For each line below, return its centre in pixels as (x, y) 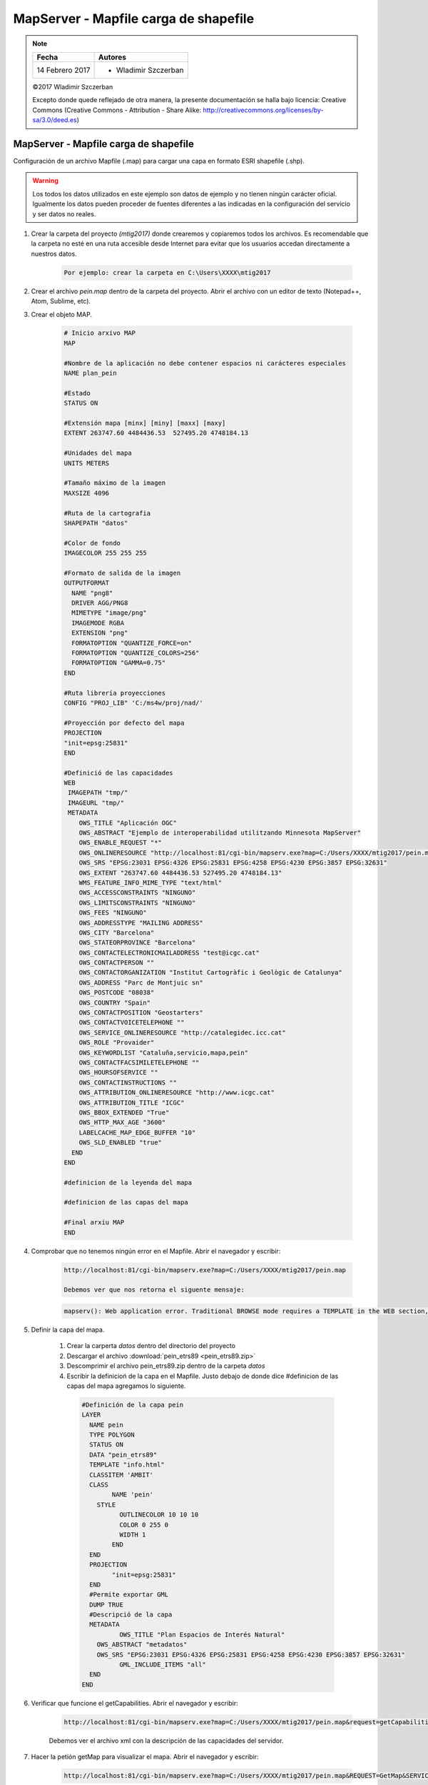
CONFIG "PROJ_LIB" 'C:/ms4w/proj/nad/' (133, 703)
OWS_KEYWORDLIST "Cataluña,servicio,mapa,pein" (164, 1052)
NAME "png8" (92, 593)
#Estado (77, 393)
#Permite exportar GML (129, 1595)
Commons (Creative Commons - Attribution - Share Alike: (117, 110)
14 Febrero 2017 (63, 70)
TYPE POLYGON (112, 1435)
